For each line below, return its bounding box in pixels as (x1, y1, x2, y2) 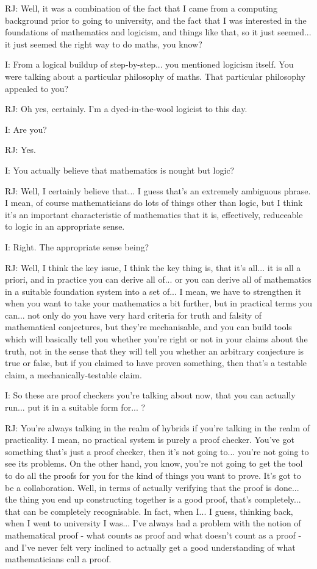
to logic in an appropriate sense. (5, 220, 125, 233)
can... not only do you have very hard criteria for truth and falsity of (5, 308, 262, 321)
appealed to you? (5, 82, 69, 94)
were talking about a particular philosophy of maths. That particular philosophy (5, 69, 305, 82)
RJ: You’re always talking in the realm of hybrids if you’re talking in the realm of (5, 421, 310, 434)
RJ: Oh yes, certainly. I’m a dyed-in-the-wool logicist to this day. (5, 102, 248, 115)
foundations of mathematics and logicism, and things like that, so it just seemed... (5, 26, 312, 38)
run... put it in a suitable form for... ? (5, 401, 146, 414)
